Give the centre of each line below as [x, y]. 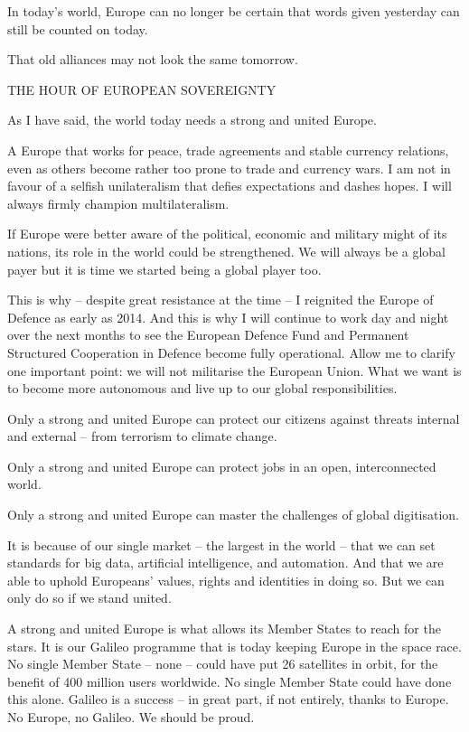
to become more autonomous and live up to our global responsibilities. [202, 388]
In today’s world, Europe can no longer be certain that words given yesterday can [234, 11]
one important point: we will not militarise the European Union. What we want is [234, 370]
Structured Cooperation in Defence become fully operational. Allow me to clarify [231, 352]
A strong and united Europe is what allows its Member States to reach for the [224, 629]
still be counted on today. [78, 28]
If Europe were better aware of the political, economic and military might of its [227, 234]
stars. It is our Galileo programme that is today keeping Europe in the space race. [234, 646]
